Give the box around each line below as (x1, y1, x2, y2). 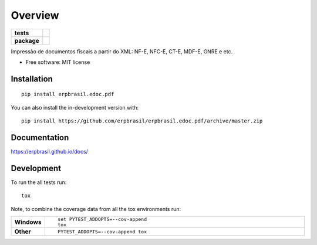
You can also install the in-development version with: (11, 104, 139, 111)
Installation (11, 74, 53, 84)
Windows (14, 218, 42, 226)
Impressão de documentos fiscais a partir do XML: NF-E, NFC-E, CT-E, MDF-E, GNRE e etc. (11, 47, 233, 55)
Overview (11, 9, 59, 22)
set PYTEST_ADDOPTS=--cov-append (58, 216, 147, 223)
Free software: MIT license (25, 59, 90, 66)
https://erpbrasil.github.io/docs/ (11, 148, 88, 155)
